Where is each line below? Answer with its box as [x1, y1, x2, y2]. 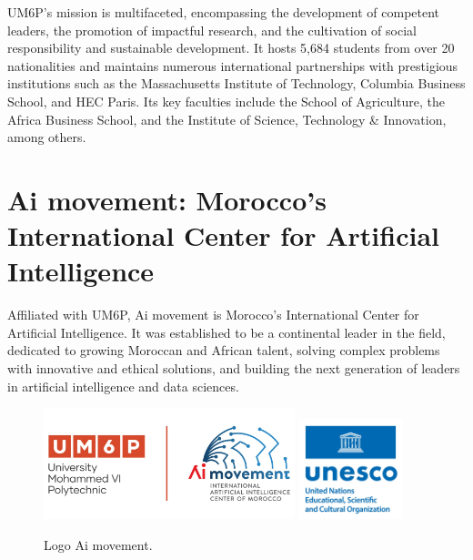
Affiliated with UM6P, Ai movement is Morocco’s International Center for [7, 305, 419, 324]
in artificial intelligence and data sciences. [7, 376, 239, 395]
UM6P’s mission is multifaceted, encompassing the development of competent [7, 3, 440, 21]
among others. [7, 127, 86, 147]
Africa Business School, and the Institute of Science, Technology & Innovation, [7, 109, 447, 128]
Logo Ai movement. [44, 535, 153, 554]
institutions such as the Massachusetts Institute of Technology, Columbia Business [7, 74, 466, 93]
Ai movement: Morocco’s [7, 180, 327, 218]
